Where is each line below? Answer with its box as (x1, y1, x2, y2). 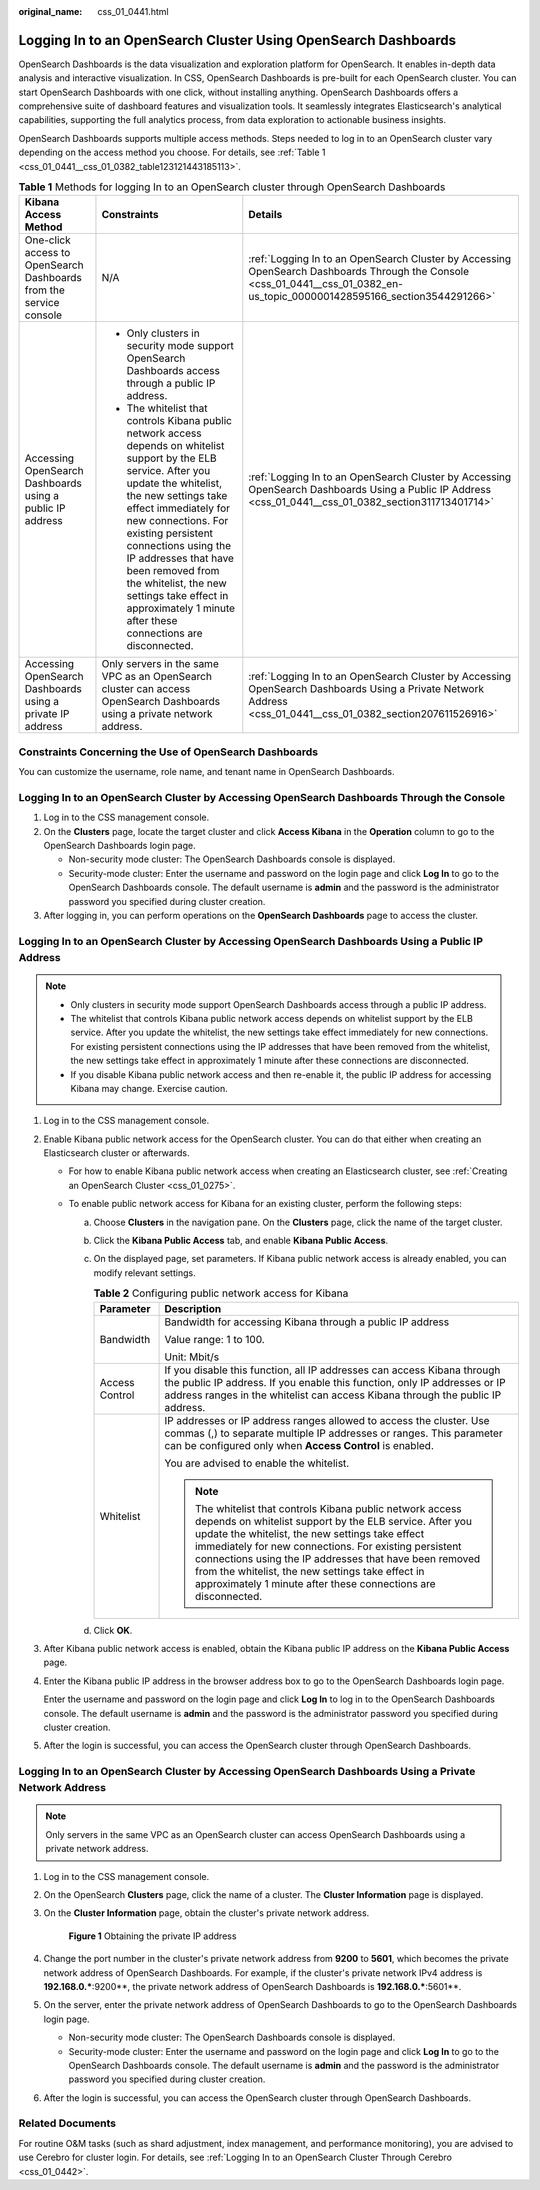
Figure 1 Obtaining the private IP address (68, 1930, 237, 1942)
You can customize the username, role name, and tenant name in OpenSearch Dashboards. (18, 766, 395, 778)
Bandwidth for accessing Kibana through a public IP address (164, 1315, 450, 1329)
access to (24, 246, 71, 260)
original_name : (18, 6, 83, 17)
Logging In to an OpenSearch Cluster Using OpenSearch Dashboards (18, 31, 457, 49)
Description (164, 1301, 222, 1315)
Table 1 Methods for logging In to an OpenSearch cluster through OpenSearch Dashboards (18, 180, 446, 194)
